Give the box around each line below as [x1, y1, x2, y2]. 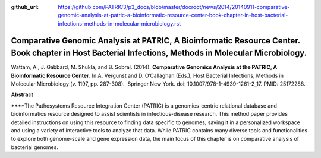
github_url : [11, 4, 39, 10]
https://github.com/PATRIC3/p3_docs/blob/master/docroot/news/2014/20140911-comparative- [58, 4, 290, 10]
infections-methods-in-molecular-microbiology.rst [58, 20, 181, 27]
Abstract [11, 91, 34, 98]
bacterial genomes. [11, 143, 59, 151]
